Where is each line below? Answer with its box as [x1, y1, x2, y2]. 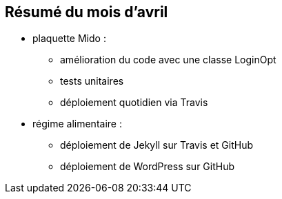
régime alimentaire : [32, 118, 122, 130]
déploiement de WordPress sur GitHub [60, 160, 235, 173]
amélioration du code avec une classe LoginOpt [60, 54, 276, 66]
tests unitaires [60, 75, 124, 87]
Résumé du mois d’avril [5, 3, 168, 21]
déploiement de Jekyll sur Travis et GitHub [60, 139, 254, 151]
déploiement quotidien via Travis [60, 96, 208, 109]
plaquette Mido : [32, 32, 106, 45]
